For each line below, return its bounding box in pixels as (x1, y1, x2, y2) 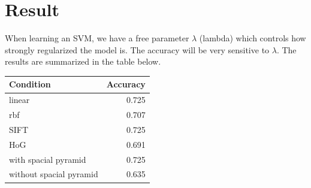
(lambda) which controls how (199, 32, 306, 44)
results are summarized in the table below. (5, 55, 161, 68)
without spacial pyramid (9, 168, 98, 180)
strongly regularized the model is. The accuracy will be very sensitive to (5, 43, 270, 56)
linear (9, 93, 30, 106)
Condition (9, 78, 51, 90)
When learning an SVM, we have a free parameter (5, 32, 189, 44)
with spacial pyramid (9, 153, 86, 165)
